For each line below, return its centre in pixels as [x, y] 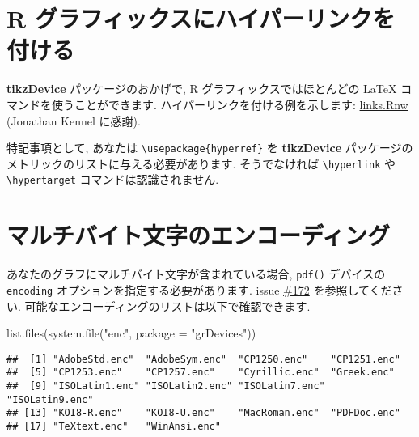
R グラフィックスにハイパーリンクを [201, 18]
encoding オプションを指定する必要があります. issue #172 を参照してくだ [199, 289]
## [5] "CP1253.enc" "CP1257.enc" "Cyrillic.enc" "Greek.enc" [201, 373]
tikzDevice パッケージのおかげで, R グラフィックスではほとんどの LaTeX [202, 89]
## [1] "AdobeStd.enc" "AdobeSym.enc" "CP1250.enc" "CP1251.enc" [203, 359]
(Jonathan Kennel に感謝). [74, 120]
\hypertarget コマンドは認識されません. [113, 179]
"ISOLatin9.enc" [50, 399]
